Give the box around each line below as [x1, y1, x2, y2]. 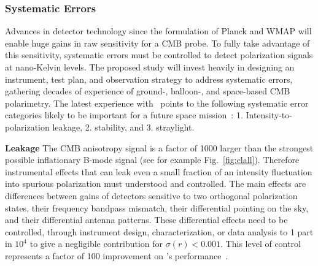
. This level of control [220, 237, 301, 250]
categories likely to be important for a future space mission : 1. [5, 108, 243, 121]
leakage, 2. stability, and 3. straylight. [52, 120, 195, 133]
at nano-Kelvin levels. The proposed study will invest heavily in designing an [5, 61, 295, 73]
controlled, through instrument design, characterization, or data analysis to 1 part [5, 225, 314, 238]
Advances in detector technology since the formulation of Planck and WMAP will [5, 25, 312, 37]
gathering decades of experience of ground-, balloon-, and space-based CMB [5, 85, 290, 97]
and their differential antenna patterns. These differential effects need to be [5, 213, 288, 226]
